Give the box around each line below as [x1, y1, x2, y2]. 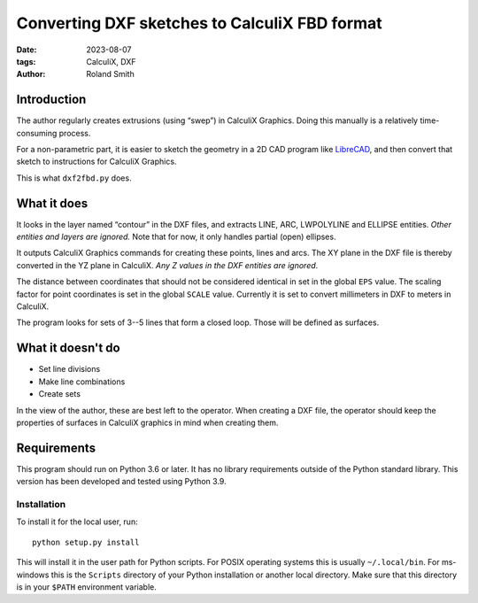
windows [16, 569, 50, 580]
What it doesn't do [16, 341, 120, 356]
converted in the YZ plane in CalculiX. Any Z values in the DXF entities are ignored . [16, 259, 319, 270]
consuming [16, 128, 58, 138]
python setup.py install [32, 537, 140, 547]
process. [58, 128, 91, 138]
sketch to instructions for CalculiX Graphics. [16, 156, 177, 167]
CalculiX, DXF [86, 56, 136, 66]
